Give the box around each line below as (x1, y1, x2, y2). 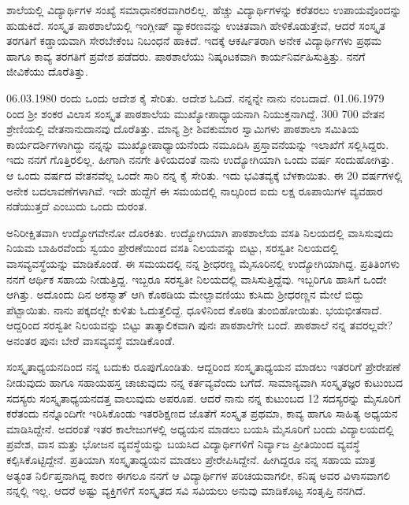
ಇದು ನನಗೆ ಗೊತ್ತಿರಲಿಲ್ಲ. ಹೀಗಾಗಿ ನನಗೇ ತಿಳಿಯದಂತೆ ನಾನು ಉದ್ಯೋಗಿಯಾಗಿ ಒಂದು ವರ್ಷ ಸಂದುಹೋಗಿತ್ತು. (6, 151, 394, 168)
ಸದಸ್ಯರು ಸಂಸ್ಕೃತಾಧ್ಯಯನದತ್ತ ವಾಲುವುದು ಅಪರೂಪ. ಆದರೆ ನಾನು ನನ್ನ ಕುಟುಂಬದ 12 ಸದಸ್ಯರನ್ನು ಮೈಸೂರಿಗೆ (6, 389, 401, 406)
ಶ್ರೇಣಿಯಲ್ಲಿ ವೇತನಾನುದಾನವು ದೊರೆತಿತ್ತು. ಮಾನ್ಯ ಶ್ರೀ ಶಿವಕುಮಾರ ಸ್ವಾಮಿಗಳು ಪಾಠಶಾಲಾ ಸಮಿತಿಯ (6, 121, 359, 137)
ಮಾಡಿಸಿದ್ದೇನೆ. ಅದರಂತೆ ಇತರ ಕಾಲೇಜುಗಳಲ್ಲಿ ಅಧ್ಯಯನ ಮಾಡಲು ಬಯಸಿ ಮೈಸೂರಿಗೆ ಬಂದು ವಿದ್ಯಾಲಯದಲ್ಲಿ (6, 420, 394, 436)
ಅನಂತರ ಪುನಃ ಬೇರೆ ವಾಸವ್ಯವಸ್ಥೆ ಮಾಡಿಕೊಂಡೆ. (6, 332, 176, 348)
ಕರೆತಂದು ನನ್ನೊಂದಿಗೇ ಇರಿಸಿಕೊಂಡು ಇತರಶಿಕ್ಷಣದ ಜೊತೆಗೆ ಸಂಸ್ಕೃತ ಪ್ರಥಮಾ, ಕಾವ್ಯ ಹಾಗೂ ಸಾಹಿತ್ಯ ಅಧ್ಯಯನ (6, 405, 398, 421)
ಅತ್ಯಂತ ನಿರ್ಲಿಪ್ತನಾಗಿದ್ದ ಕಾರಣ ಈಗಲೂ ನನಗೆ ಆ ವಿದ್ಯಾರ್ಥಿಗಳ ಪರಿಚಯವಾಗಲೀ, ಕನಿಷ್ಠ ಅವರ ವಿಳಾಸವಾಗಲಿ (6, 466, 391, 483)
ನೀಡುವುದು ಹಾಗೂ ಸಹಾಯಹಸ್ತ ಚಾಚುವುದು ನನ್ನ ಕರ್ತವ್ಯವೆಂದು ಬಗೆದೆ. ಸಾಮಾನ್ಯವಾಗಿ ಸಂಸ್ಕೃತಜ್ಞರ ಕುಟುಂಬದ (6, 374, 403, 391)
